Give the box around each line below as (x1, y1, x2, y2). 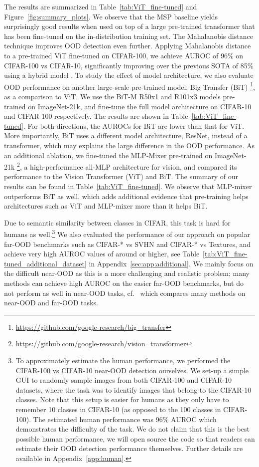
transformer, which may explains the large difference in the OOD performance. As (4, 140, 255, 150)
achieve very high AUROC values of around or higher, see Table (4, 248, 200, 259)
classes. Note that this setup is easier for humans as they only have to (15, 394, 229, 405)
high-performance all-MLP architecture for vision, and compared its (30, 161, 237, 172)
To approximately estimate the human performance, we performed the (15, 355, 231, 365)
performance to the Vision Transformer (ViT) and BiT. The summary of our (4, 171, 239, 182)
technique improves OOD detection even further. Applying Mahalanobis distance (4, 40, 251, 51)
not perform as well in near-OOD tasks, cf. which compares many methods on (4, 287, 246, 298)
